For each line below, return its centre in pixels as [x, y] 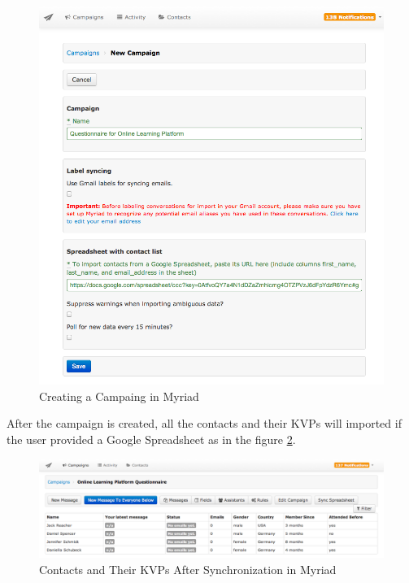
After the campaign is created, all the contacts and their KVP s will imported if [204, 423]
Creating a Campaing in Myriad [119, 396]
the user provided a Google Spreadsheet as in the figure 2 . [151, 439]
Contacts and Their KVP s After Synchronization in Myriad [188, 569]
